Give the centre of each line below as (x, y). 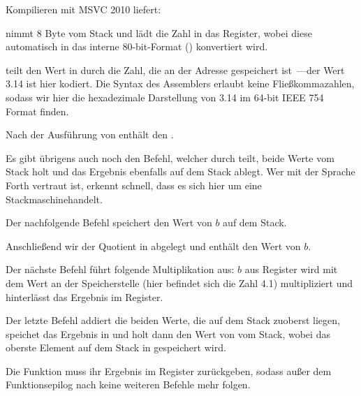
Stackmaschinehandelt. (54, 199)
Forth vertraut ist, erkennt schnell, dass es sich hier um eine (134, 185)
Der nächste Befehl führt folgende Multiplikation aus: (120, 269)
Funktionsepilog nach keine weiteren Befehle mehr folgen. (128, 384)
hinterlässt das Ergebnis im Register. (84, 296)
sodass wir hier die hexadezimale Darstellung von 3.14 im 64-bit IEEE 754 (165, 97)
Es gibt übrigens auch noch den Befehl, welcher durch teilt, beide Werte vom (170, 157)
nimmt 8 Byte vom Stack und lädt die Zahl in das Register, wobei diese (159, 32)
